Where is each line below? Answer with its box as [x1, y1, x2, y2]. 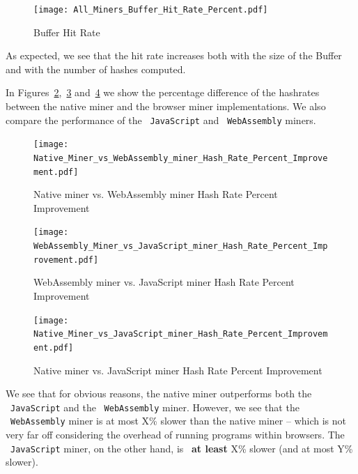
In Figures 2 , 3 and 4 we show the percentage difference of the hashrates [6, 85, 320, 100]
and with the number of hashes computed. [6, 61, 186, 76]
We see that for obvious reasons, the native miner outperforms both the [6, 386, 312, 401]
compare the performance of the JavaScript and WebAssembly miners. [6, 112, 316, 127]
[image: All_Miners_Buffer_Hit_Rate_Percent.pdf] [33, 5, 268, 15]
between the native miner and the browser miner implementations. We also [6, 99, 326, 114]
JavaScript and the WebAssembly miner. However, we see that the [10, 399, 299, 414]
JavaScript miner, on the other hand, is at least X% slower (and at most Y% [10, 441, 353, 455]
